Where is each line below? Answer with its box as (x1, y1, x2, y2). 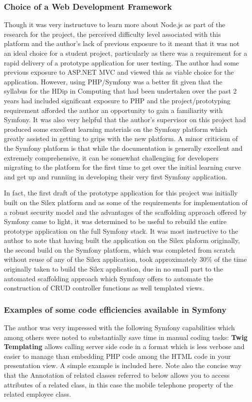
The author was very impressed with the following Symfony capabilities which (4, 322, 235, 333)
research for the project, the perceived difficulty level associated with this (4, 29, 221, 39)
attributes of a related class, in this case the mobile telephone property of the (4, 379, 233, 389)
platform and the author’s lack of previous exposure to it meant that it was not (4, 38, 239, 48)
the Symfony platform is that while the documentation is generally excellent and (4, 143, 243, 153)
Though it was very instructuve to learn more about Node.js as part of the (4, 19, 225, 30)
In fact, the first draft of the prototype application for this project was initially (4, 188, 238, 198)
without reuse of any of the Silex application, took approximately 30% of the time (4, 254, 247, 264)
